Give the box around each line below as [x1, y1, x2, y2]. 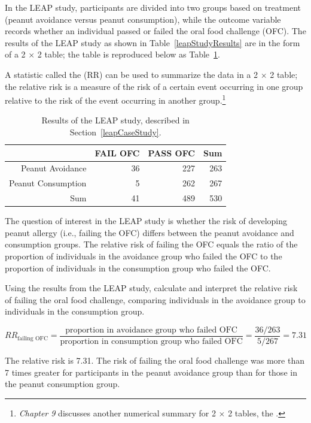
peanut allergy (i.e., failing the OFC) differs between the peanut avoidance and [5, 226, 294, 238]
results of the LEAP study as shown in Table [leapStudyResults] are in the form [5, 36, 300, 49]
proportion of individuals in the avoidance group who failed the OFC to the [5, 250, 282, 262]
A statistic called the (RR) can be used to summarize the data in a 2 [5, 68, 258, 80]
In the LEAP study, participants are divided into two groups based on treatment [5, 1, 301, 13]
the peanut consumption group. [5, 377, 120, 390]
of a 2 [5, 48, 26, 61]
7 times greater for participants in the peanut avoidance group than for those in [5, 365, 297, 378]
